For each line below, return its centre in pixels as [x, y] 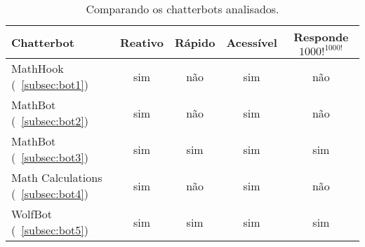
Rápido [195, 42]
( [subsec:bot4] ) [50, 193]
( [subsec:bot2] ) [50, 121]
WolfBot [32, 214]
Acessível [252, 42]
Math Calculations [57, 177]
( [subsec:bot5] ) [50, 230]
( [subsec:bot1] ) [50, 84]
